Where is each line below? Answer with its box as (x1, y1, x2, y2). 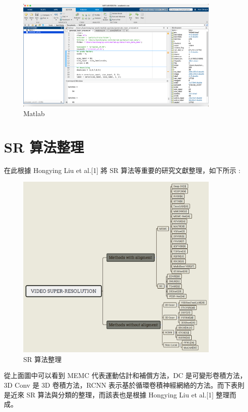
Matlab (23, 108, 45, 118)
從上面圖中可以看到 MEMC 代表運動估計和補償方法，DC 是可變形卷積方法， (4, 370, 247, 380)
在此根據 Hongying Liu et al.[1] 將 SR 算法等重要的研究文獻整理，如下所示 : (4, 165, 241, 175)
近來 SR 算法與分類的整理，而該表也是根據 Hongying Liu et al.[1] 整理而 (10, 389, 236, 399)
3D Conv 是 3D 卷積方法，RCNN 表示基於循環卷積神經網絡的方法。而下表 (4, 380, 238, 390)
